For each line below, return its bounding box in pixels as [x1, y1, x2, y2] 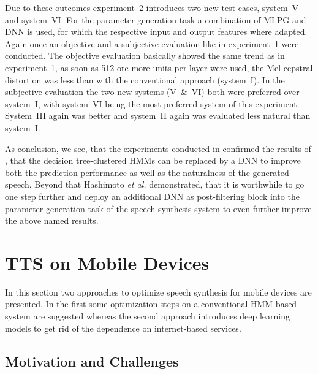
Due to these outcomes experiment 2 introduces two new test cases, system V [5, 1, 299, 13]
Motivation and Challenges [5, 351, 179, 370]
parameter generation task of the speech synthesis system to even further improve [5, 202, 312, 215]
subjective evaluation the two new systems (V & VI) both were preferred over [5, 85, 300, 98]
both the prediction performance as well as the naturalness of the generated [5, 166, 289, 178]
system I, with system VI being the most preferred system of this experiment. [5, 97, 300, 110]
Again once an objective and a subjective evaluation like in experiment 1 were [5, 37, 299, 50]
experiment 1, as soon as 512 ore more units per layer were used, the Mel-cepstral [5, 61, 313, 74]
